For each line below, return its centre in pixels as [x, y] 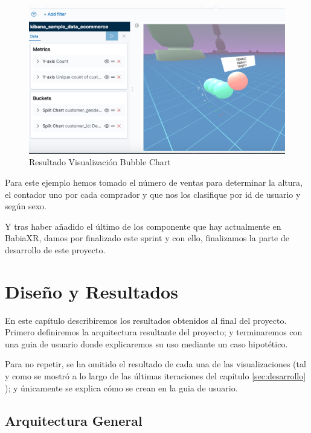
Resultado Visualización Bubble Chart [100, 162]
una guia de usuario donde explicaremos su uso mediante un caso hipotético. [146, 343]
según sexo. [26, 206]
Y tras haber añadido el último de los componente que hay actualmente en [143, 226]
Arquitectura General [74, 420]
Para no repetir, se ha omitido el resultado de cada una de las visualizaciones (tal [155, 364]
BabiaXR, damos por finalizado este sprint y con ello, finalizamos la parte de [147, 238]
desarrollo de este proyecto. [55, 249]
